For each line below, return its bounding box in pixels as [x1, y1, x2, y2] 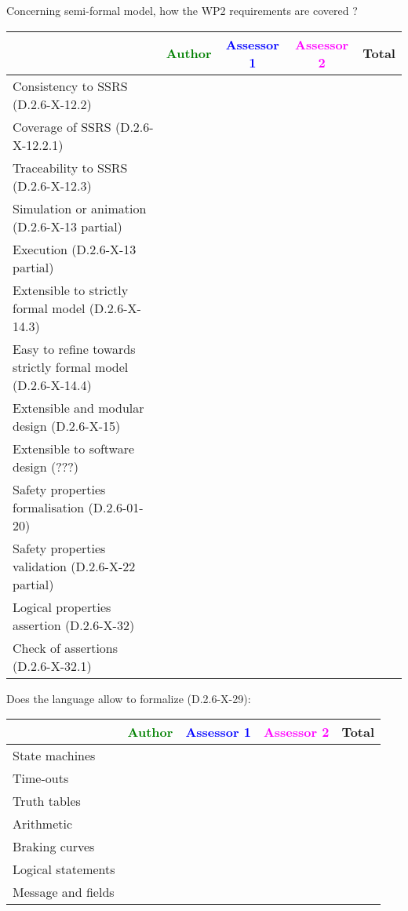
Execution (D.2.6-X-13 [13, 239, 137, 258]
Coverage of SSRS [13, 117, 111, 136]
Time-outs [13, 769, 69, 788]
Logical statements [13, 860, 115, 879]
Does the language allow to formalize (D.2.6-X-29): [6, 690, 251, 706]
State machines [13, 746, 96, 765]
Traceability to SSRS [13, 158, 128, 177]
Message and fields [13, 883, 115, 902]
